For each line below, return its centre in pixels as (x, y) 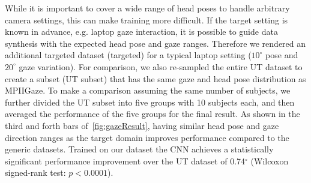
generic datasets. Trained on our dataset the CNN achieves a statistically (139, 149)
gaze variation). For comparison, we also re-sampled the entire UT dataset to (161, 66)
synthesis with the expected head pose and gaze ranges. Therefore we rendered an (155, 43)
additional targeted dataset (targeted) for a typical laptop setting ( (128, 55)
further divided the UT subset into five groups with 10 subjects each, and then (150, 102)
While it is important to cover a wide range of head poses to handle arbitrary (147, 8)
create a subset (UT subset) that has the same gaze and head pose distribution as (155, 78)
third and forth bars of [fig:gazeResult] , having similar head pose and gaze (142, 125)
